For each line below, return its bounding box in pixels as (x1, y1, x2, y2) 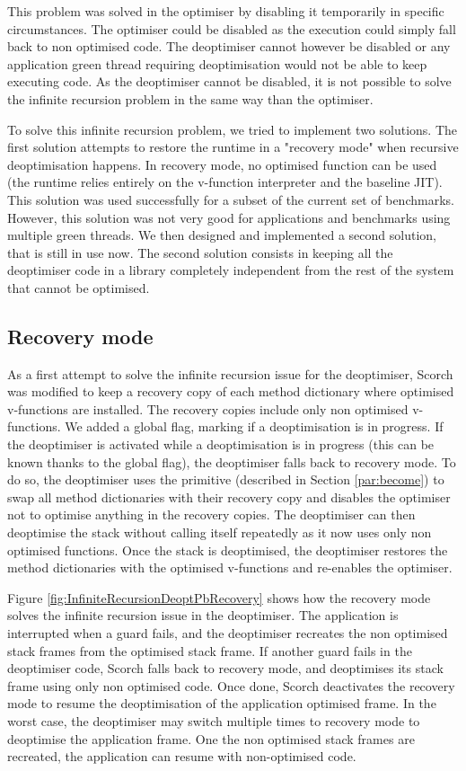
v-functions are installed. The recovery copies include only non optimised (7, 399, 409, 418)
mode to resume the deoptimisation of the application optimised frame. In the (7, 694, 436, 713)
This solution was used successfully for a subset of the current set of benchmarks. (7, 190, 454, 208)
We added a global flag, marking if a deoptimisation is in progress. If (65, 417, 444, 436)
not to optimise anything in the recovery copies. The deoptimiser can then (7, 505, 416, 524)
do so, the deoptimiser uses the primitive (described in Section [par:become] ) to (7, 470, 444, 489)
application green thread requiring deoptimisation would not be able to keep (7, 54, 427, 73)
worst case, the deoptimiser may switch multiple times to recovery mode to (7, 711, 420, 730)
